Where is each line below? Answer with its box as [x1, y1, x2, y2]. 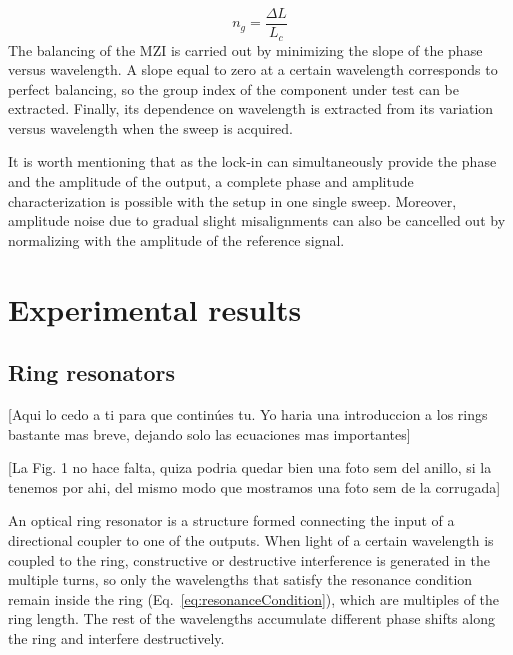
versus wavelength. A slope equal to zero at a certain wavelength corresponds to [8, 59, 498, 80]
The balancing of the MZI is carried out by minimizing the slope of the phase [8, 39, 483, 60]
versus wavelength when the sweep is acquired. [8, 117, 294, 138]
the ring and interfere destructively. [8, 627, 225, 648]
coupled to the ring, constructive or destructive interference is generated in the [8, 549, 490, 570]
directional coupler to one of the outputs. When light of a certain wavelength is [8, 530, 494, 550]
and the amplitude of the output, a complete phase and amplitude [8, 171, 414, 192]
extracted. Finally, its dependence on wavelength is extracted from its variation [8, 98, 494, 119]
